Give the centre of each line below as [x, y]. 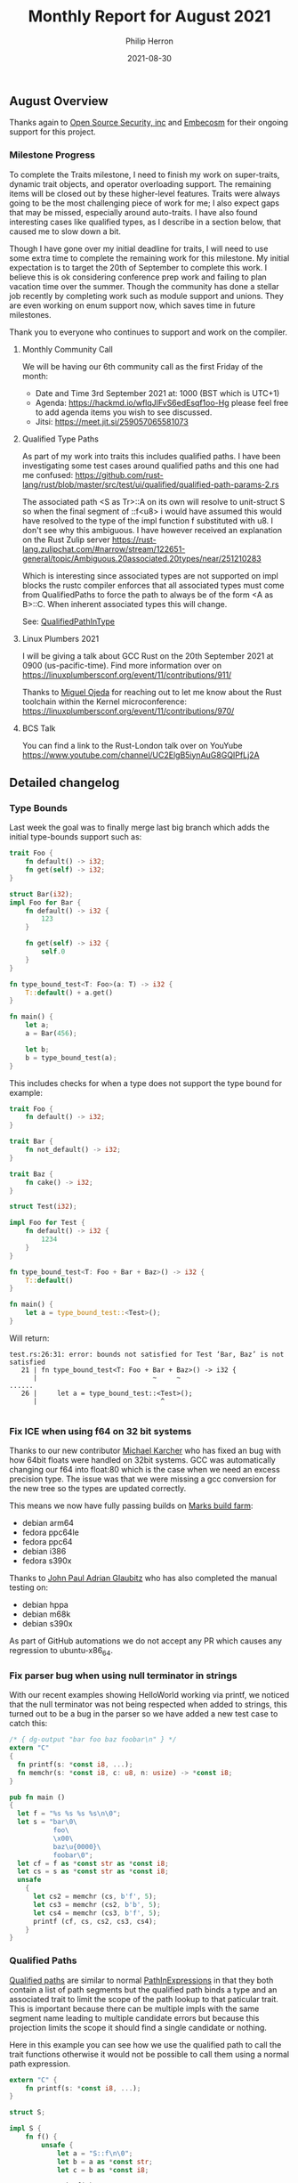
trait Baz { [31, 1174]
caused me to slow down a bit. [65, 231]
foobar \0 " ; [73, 1855]
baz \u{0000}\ [77, 1846]
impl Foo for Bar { [45, 902]
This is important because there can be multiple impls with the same [134, 2009]
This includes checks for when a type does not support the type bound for [146, 1083]
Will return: [29, 1338]
